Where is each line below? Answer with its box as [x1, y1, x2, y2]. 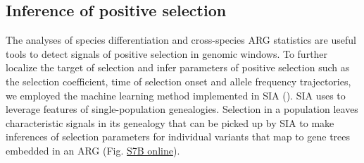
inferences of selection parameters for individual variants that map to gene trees [6, 129, 351, 144]
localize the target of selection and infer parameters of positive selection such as [6, 60, 350, 75]
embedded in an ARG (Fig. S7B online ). [6, 143, 180, 157]
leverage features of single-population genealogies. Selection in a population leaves [6, 102, 358, 116]
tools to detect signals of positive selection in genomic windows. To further [6, 46, 328, 61]
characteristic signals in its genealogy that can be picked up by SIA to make [6, 115, 334, 130]
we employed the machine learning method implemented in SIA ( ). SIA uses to [6, 87, 346, 102]
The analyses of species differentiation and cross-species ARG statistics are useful [6, 32, 356, 47]
